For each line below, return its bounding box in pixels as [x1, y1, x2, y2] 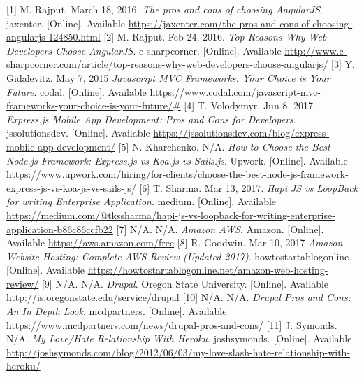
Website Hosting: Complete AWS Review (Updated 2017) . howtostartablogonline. [6, 248, 352, 263]
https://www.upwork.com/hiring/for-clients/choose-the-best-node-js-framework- [6, 167, 349, 181]
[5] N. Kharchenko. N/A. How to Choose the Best [118, 139, 330, 153]
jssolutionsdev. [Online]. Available [6, 125, 150, 140]
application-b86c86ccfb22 [6, 221, 113, 236]
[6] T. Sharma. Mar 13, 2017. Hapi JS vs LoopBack [139, 180, 358, 195]
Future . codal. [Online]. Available [6, 84, 147, 99]
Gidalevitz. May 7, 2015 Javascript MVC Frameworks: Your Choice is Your [6, 70, 330, 85]
